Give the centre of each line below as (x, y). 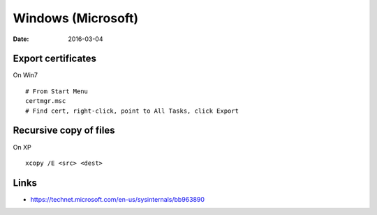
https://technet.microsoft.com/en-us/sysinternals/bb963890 (118, 199)
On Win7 (25, 75)
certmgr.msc (46, 101)
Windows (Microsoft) (76, 18)
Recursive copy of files (64, 130)
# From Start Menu (57, 91)
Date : (21, 39)
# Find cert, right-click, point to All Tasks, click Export (132, 111)
